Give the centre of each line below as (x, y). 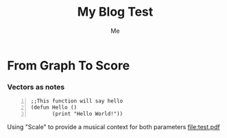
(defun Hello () (54, 108)
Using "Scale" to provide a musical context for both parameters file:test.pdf (114, 126)
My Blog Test (115, 12)
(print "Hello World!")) (88, 113)
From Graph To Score (69, 65)
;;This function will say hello (77, 101)
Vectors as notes (36, 87)
